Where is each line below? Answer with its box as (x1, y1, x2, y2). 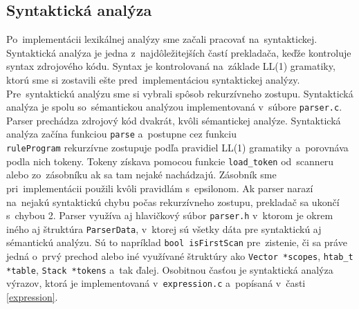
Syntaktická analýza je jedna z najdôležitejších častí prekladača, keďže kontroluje (6, 45, 351, 59)
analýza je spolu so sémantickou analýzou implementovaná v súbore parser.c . (6, 100, 342, 114)
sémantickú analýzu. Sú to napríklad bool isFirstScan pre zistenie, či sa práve (6, 235, 347, 250)
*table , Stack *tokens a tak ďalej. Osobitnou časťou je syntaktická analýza (6, 262, 333, 277)
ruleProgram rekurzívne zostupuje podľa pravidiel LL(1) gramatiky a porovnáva (6, 140, 349, 155)
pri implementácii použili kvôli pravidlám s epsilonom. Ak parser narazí (6, 180, 313, 195)
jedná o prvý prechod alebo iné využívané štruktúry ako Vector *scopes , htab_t (6, 249, 353, 263)
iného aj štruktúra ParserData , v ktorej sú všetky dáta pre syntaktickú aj (6, 221, 322, 236)
